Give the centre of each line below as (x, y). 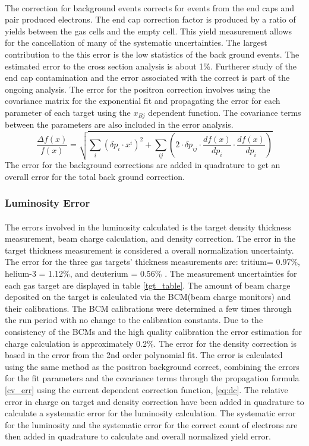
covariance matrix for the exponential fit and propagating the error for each (143, 101)
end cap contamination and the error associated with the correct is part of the (147, 78)
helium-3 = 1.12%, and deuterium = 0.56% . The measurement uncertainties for (151, 273)
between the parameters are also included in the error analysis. (119, 124)
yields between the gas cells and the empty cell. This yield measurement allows (149, 31)
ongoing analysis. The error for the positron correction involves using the (138, 89)
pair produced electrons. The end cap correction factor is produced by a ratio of (150, 19)
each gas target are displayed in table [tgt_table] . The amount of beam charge (148, 285)
